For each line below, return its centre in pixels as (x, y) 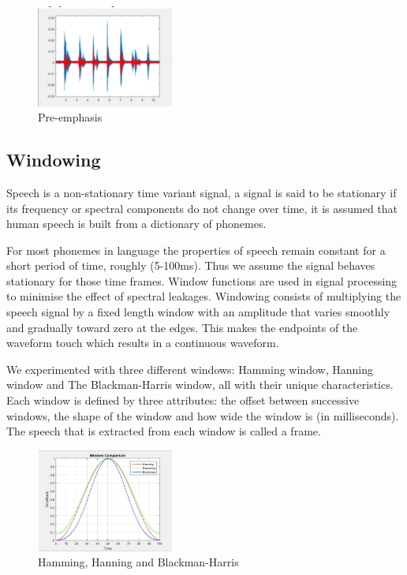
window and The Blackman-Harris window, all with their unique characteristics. (200, 385)
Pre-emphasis (70, 117)
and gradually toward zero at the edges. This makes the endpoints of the (182, 327)
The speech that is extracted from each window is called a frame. (164, 431)
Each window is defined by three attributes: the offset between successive (183, 400)
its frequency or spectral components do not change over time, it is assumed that (202, 208)
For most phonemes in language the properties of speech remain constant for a (196, 250)
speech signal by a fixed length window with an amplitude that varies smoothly (198, 312)
